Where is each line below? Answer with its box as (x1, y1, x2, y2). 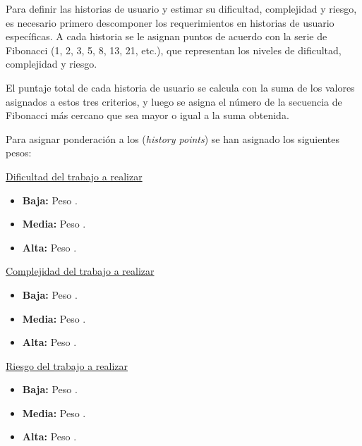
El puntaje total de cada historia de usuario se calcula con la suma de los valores (6, 80, 355, 94)
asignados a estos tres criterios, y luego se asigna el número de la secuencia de (6, 94, 342, 109)
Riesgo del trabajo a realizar (6, 358, 128, 373)
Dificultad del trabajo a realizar (6, 168, 143, 183)
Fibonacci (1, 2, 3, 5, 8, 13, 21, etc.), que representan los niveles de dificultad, (6, 42, 342, 57)
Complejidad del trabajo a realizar (6, 264, 155, 278)
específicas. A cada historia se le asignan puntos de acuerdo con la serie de (6, 29, 327, 44)
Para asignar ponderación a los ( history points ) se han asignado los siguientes (6, 131, 339, 146)
